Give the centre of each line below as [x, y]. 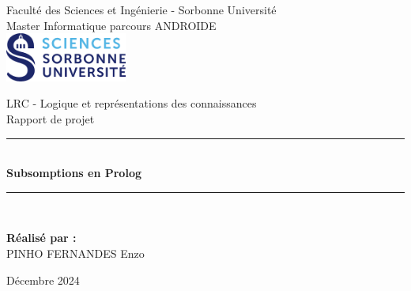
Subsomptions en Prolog [74, 173]
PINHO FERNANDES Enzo [75, 253]
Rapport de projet [51, 119]
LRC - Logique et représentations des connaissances [132, 103]
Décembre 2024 [43, 280]
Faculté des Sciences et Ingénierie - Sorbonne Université [141, 9]
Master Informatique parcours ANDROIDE [111, 25]
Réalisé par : [41, 238]
